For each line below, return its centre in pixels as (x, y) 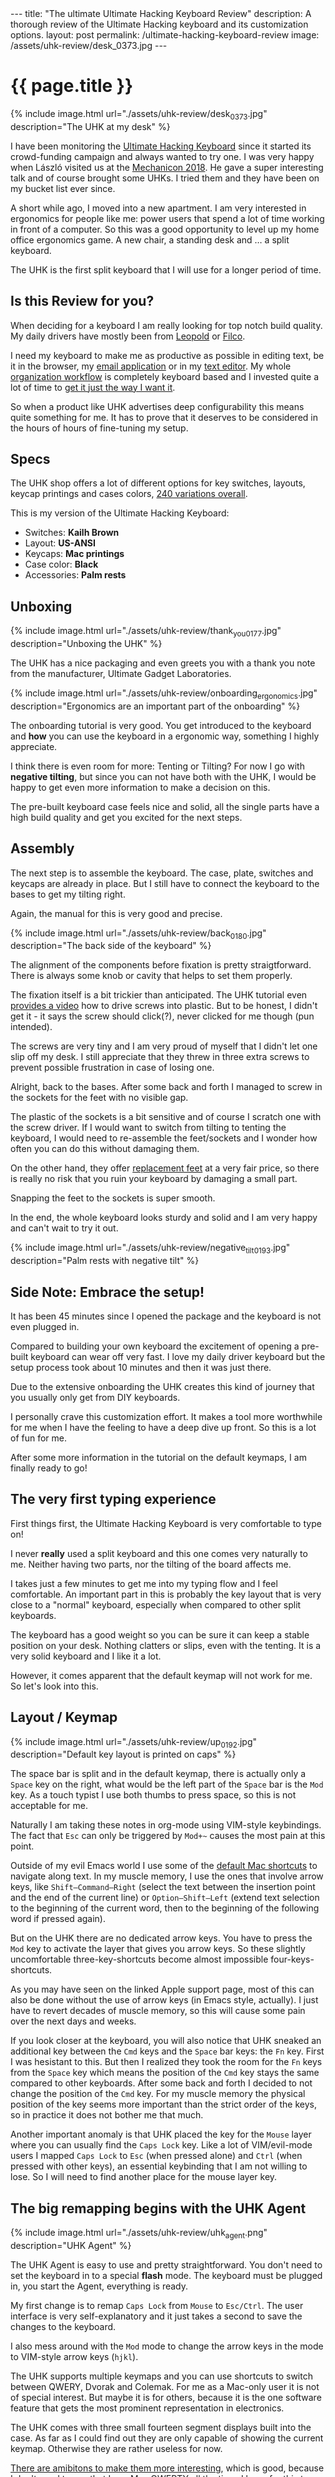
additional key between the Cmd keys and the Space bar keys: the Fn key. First (167, 2051)
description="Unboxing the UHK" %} (86, 643)
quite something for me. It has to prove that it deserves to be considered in (164, 417)
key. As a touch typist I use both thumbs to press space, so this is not (153, 1795)
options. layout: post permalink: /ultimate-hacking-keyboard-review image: (165, 35)
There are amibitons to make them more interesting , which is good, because (167, 2468)
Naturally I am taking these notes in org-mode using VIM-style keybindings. (166, 1825)
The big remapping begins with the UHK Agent (158, 2208)
